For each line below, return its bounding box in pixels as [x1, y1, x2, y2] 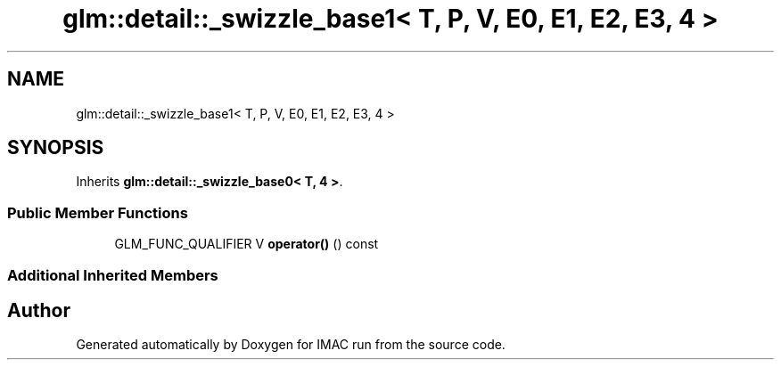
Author [7, 298, 70, 322]
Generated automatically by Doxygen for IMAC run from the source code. [76, 337, 506, 353]
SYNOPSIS [7, 136, 104, 159]
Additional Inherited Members [7, 265, 218, 284]
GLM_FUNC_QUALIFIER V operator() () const [114, 236, 379, 252]
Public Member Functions [7, 203, 188, 222]
